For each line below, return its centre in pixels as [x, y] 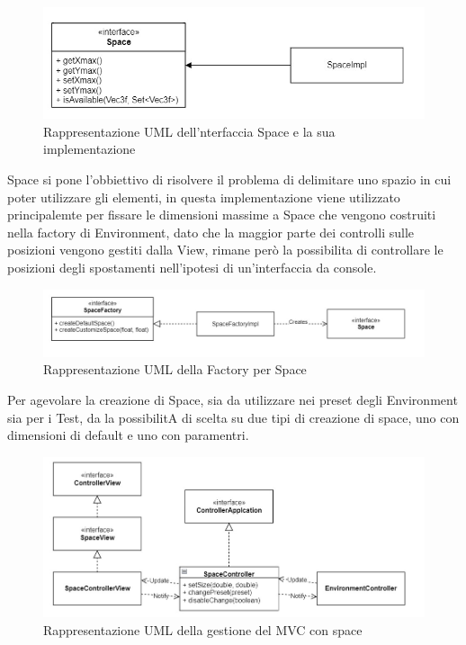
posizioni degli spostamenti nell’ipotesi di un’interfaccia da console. [192, 267]
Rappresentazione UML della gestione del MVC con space [203, 629]
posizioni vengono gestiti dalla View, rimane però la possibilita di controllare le [225, 250]
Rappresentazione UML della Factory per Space [175, 369]
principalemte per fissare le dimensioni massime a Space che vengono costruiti [222, 215]
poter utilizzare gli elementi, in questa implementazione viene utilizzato [204, 197]
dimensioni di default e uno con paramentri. [128, 435]
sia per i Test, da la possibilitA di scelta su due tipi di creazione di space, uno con [233, 417]
